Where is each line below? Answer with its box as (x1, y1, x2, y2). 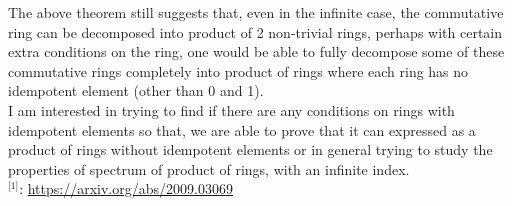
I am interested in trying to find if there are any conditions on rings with (8, 99, 455, 120)
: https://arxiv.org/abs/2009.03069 (19, 178, 233, 199)
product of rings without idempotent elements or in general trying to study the (8, 139, 493, 160)
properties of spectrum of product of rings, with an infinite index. (8, 158, 410, 179)
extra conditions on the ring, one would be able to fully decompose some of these (8, 41, 505, 62)
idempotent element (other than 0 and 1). (8, 80, 264, 101)
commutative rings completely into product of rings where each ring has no (8, 60, 469, 81)
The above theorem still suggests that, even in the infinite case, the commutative (8, 2, 504, 22)
